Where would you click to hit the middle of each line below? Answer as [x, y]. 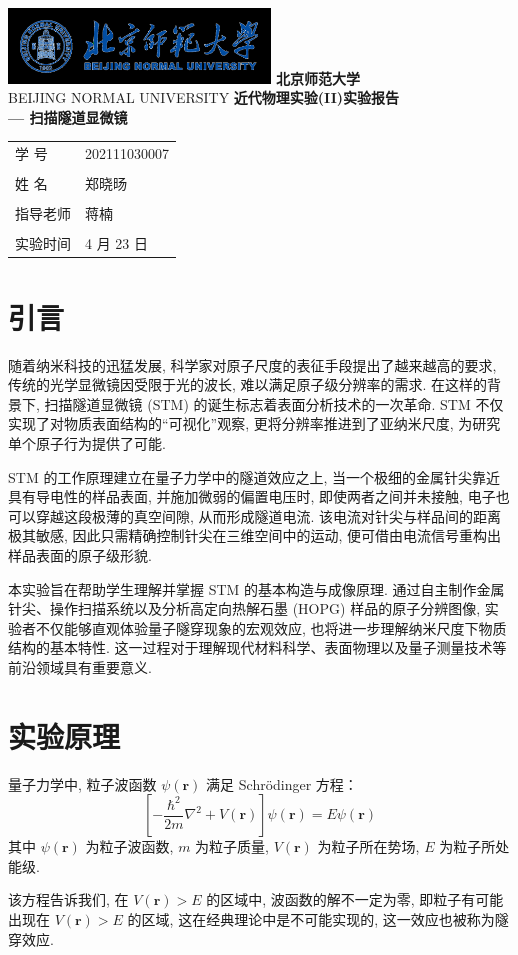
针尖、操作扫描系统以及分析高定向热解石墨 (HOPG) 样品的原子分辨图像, [244, 608]
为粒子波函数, [129, 846]
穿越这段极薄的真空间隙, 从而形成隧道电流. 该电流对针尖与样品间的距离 [268, 515]
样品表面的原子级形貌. [80, 554]
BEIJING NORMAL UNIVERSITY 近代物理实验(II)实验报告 [204, 97]
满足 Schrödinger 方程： [282, 783]
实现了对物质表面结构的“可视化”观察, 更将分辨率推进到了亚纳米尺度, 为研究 [254, 423]
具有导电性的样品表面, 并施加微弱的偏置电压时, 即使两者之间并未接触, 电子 [252, 496]
